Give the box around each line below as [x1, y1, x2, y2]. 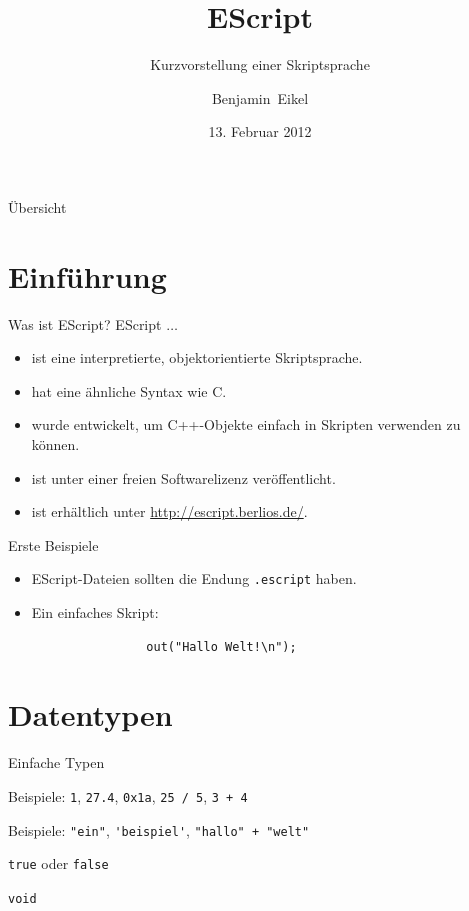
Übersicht [8, 196, 67, 217]
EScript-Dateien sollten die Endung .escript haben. [31, 568, 357, 589]
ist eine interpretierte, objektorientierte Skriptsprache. [31, 347, 363, 368]
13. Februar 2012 [208, 121, 312, 142]
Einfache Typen [8, 752, 105, 773]
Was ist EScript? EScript [8, 313, 162, 334]
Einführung [8, 255, 167, 296]
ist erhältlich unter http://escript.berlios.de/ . [31, 501, 308, 522]
